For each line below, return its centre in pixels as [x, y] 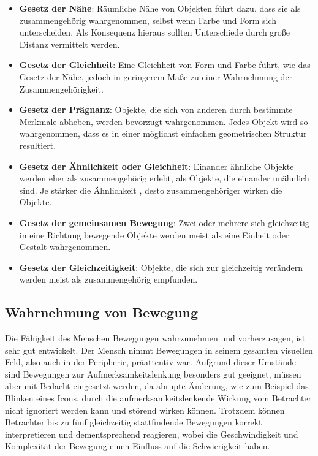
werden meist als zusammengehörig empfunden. [108, 279]
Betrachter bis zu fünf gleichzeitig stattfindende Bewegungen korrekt [134, 422]
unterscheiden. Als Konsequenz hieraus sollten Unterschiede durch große [155, 32]
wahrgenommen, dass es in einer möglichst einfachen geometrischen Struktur [163, 133]
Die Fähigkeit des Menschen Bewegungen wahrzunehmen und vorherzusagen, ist [155, 338]
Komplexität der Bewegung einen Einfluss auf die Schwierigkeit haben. [138, 446]
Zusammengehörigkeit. [61, 89]
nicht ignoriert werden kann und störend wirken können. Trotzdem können [145, 410]
